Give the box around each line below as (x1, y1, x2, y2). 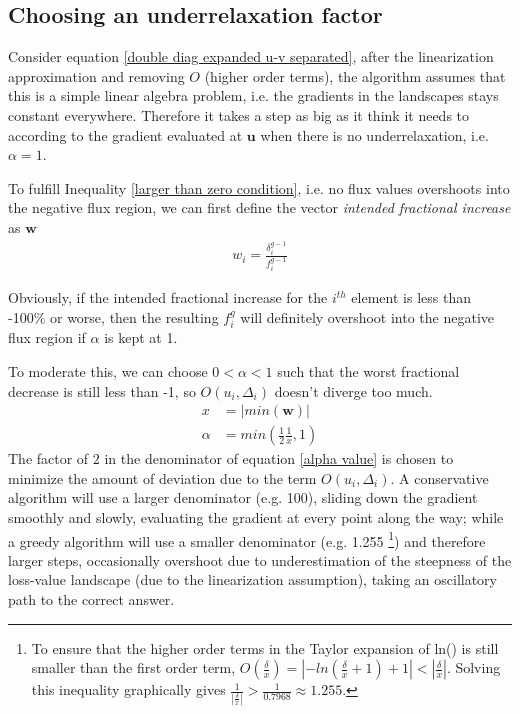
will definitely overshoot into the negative (240, 306, 494, 327)
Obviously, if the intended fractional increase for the (8, 287, 328, 308)
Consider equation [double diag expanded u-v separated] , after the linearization (8, 46, 494, 67)
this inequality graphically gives (31, 679, 226, 700)
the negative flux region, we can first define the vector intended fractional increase (8, 197, 511, 218)
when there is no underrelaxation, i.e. (260, 124, 489, 145)
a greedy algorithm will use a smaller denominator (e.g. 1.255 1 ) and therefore (8, 527, 486, 551)
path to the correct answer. (8, 589, 175, 609)
